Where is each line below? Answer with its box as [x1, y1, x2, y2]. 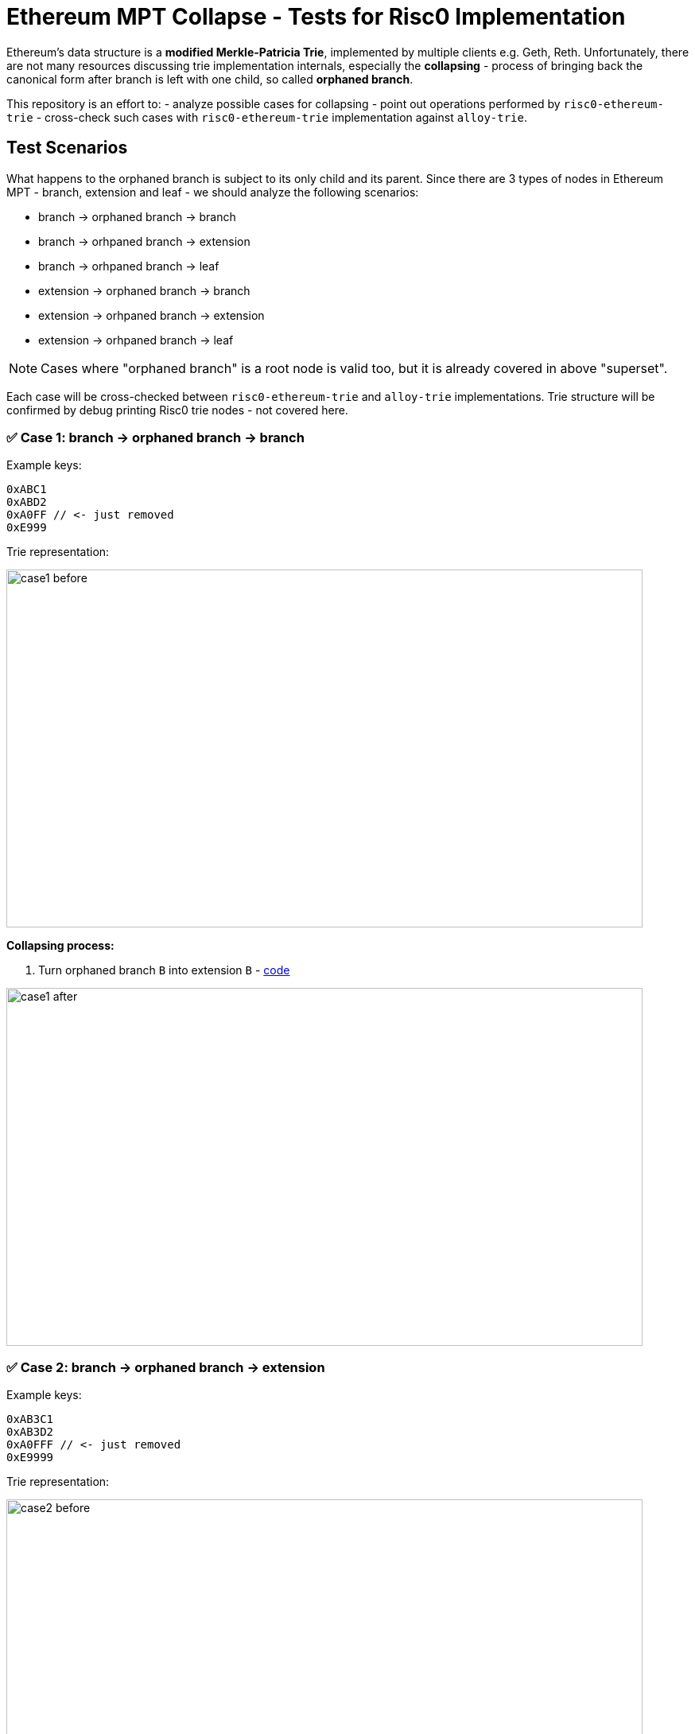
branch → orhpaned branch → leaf [38, 259, 219, 273]
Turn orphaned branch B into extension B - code [38, 963, 290, 978]
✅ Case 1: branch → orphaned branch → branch [6, 429, 305, 445]
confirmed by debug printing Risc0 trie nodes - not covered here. [6, 402, 348, 417]
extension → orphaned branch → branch [38, 283, 250, 297]
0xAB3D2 [6, 1425, 54, 1439]
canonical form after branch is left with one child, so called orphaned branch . [6, 72, 414, 86]
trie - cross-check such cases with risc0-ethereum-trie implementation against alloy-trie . [6, 110, 528, 124]
